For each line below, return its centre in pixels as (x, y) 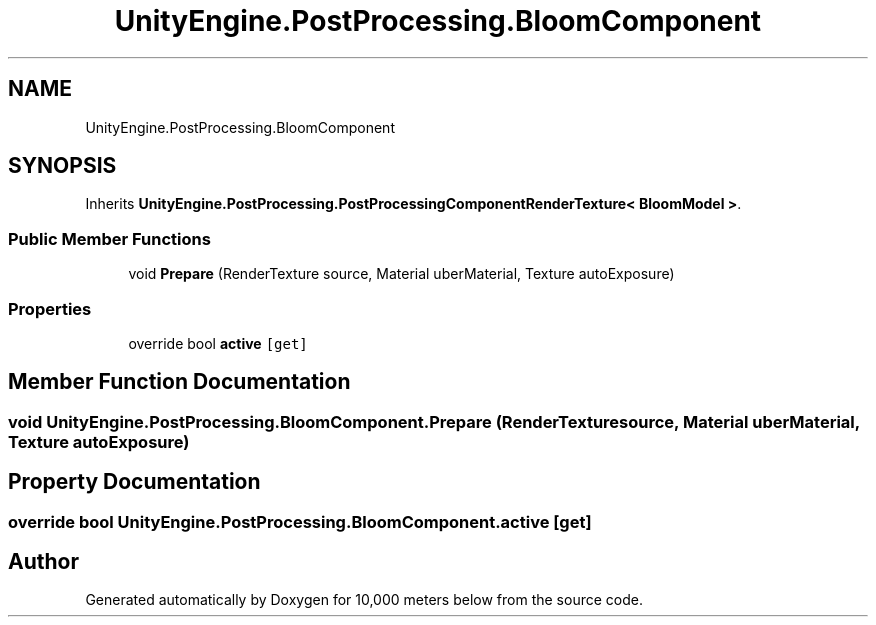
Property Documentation (134, 482)
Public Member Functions (109, 238)
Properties (50, 308)
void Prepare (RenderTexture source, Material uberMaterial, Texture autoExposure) (401, 274)
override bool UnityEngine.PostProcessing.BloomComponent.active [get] (300, 521)
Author (43, 562)
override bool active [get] (218, 343)
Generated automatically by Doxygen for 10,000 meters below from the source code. (364, 600)
